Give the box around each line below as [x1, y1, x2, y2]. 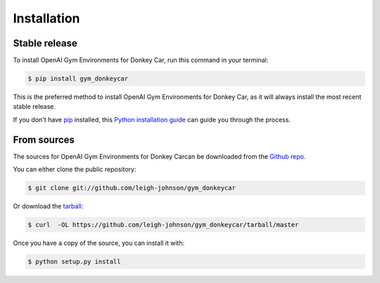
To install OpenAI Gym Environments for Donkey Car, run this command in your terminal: [13, 56, 269, 65]
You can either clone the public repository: [13, 165, 137, 173]
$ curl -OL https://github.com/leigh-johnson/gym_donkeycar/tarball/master [27, 221, 299, 229]
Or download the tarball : [13, 202, 84, 211]
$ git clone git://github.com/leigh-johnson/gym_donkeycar [27, 184, 236, 192]
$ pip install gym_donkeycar [27, 74, 129, 83]
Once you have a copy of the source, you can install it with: [13, 239, 185, 247]
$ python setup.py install [27, 258, 121, 266]
